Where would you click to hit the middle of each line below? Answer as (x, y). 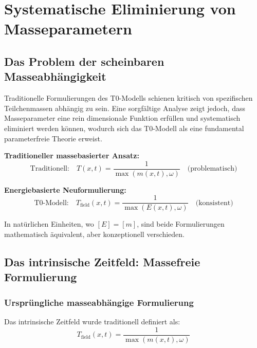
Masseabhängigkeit (55, 76)
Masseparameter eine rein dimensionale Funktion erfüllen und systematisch (122, 118)
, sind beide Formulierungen (181, 224)
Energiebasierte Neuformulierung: (65, 189)
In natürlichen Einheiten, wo (49, 224)
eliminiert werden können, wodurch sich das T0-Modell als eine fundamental (124, 128)
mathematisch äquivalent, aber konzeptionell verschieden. (95, 234)
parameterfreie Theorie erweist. (53, 138)
